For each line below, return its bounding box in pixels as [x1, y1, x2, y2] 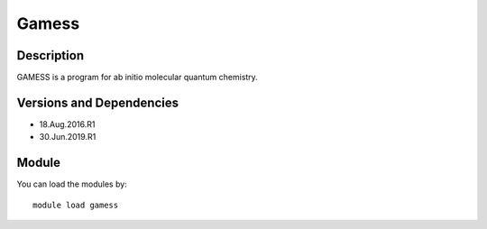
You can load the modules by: [16, 179, 128, 189]
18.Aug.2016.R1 [39, 118, 96, 130]
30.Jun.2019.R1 [39, 132, 96, 142]
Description [16, 48, 85, 63]
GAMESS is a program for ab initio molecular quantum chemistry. [16, 72, 259, 83]
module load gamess [32, 199, 119, 210]
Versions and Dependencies [16, 95, 179, 110]
